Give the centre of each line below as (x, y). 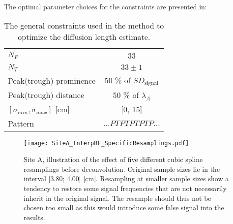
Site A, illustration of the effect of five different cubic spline (113, 159)
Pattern (21, 124)
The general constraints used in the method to (84, 25)
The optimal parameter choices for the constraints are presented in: (105, 6)
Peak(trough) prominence (52, 80)
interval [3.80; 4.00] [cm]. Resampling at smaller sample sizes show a (126, 178)
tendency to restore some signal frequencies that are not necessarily (125, 188)
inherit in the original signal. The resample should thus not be (117, 198)
